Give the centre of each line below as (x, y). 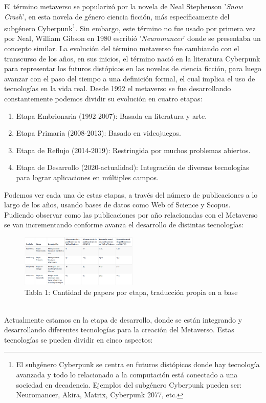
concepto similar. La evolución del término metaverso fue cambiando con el (122, 48)
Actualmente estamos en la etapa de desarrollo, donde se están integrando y (123, 319)
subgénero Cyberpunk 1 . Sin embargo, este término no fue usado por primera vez (130, 27)
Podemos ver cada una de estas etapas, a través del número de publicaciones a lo (131, 194)
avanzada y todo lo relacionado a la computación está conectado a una (127, 374)
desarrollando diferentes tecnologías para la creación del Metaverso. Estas (119, 330)
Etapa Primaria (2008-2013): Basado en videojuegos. (98, 133)
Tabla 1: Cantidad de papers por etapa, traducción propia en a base (131, 292)
